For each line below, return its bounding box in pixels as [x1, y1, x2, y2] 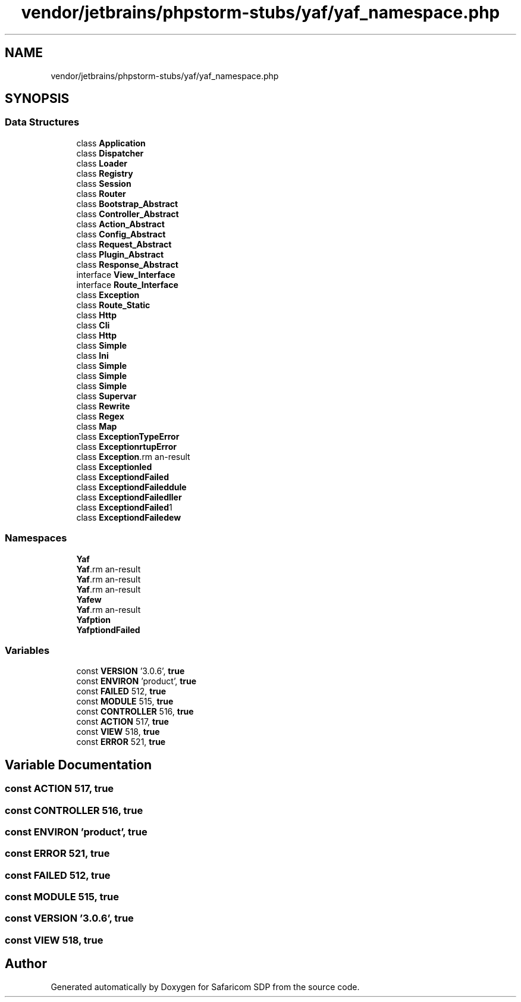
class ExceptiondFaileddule [76, 481, 187, 492]
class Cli [76, 320, 110, 330]
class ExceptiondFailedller [76, 491, 182, 502]
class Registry [76, 168, 133, 179]
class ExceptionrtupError [76, 441, 177, 452]
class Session [76, 178, 131, 189]
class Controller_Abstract [76, 208, 179, 219]
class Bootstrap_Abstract [76, 198, 178, 209]
